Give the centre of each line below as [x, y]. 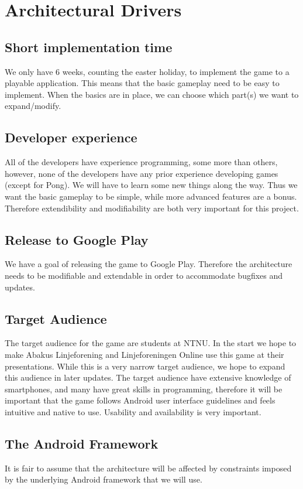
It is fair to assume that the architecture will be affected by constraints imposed [148, 468]
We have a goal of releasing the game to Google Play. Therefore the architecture [149, 264]
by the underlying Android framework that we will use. [104, 479]
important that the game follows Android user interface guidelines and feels [140, 400]
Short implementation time [89, 47]
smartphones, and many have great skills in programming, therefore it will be [144, 389]
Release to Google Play [77, 239]
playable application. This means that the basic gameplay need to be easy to [142, 83]
